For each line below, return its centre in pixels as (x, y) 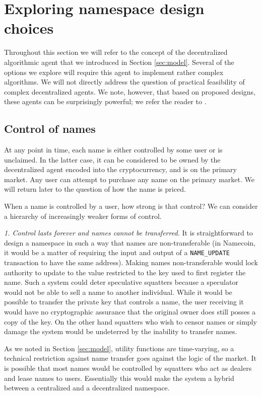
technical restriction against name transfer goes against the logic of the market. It (130, 358)
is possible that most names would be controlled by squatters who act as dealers (128, 368)
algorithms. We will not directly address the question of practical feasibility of (124, 82)
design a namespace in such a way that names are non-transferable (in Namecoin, (130, 242)
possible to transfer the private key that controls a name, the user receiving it (124, 302)
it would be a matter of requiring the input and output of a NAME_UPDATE (117, 252)
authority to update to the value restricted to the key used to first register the (125, 272)
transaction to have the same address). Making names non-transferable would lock (131, 262)
